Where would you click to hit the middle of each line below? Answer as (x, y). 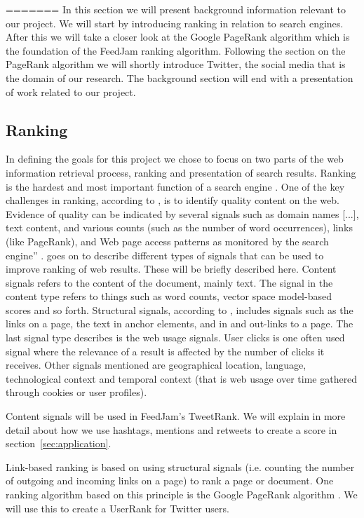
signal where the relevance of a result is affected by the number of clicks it (165, 351)
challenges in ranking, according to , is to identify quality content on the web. (173, 200)
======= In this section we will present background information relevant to (176, 9)
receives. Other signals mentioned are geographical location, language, (156, 365)
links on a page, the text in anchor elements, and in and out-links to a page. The (180, 323)
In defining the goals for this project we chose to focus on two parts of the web (175, 159)
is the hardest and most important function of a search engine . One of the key (175, 186)
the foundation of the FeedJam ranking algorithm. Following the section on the (176, 50)
